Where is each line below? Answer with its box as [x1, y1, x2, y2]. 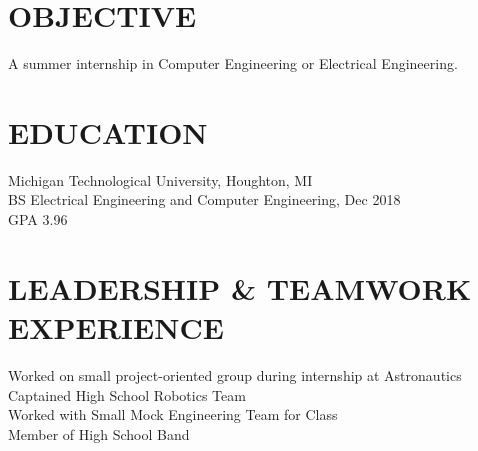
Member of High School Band [8, 423, 190, 444]
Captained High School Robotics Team [8, 384, 246, 405]
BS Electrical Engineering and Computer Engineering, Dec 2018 [8, 189, 401, 210]
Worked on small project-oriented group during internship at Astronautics [8, 364, 462, 385]
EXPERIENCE [8, 307, 224, 347]
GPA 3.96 [8, 209, 68, 230]
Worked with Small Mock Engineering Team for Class [8, 404, 338, 425]
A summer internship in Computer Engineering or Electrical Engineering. [8, 53, 458, 74]
